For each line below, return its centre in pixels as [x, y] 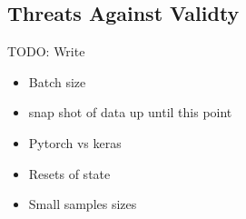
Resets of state [69, 173]
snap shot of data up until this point [130, 112]
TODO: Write [46, 51]
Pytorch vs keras [75, 142]
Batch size [57, 81]
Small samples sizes [83, 204]
